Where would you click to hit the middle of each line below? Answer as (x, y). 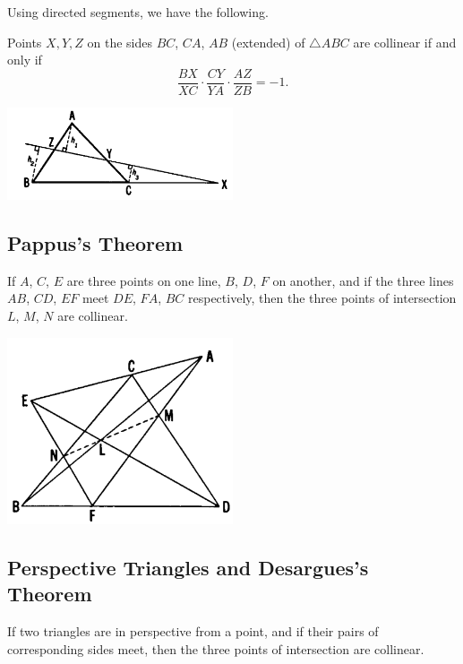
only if (25, 60)
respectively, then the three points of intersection (322, 298)
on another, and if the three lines (363, 280)
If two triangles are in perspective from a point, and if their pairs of (193, 631)
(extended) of (268, 42)
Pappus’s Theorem (95, 243)
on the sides (120, 42)
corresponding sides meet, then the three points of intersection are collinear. (216, 648)
